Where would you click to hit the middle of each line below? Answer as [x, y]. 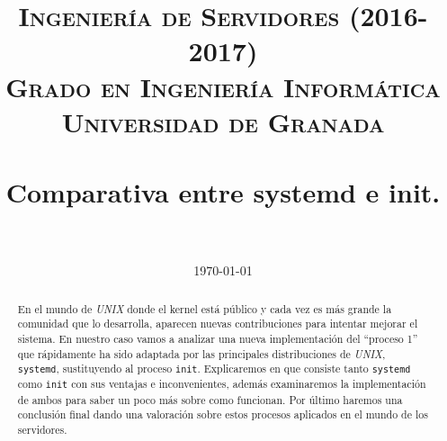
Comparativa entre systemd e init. [223, 192]
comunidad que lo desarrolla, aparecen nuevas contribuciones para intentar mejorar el [218, 324]
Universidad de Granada [223, 121]
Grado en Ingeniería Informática [223, 86]
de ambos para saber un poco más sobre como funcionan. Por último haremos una [210, 399]
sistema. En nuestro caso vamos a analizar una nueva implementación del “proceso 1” [218, 338]
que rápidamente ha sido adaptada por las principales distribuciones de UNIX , [201, 353]
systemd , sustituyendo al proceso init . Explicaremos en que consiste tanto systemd [214, 369]
